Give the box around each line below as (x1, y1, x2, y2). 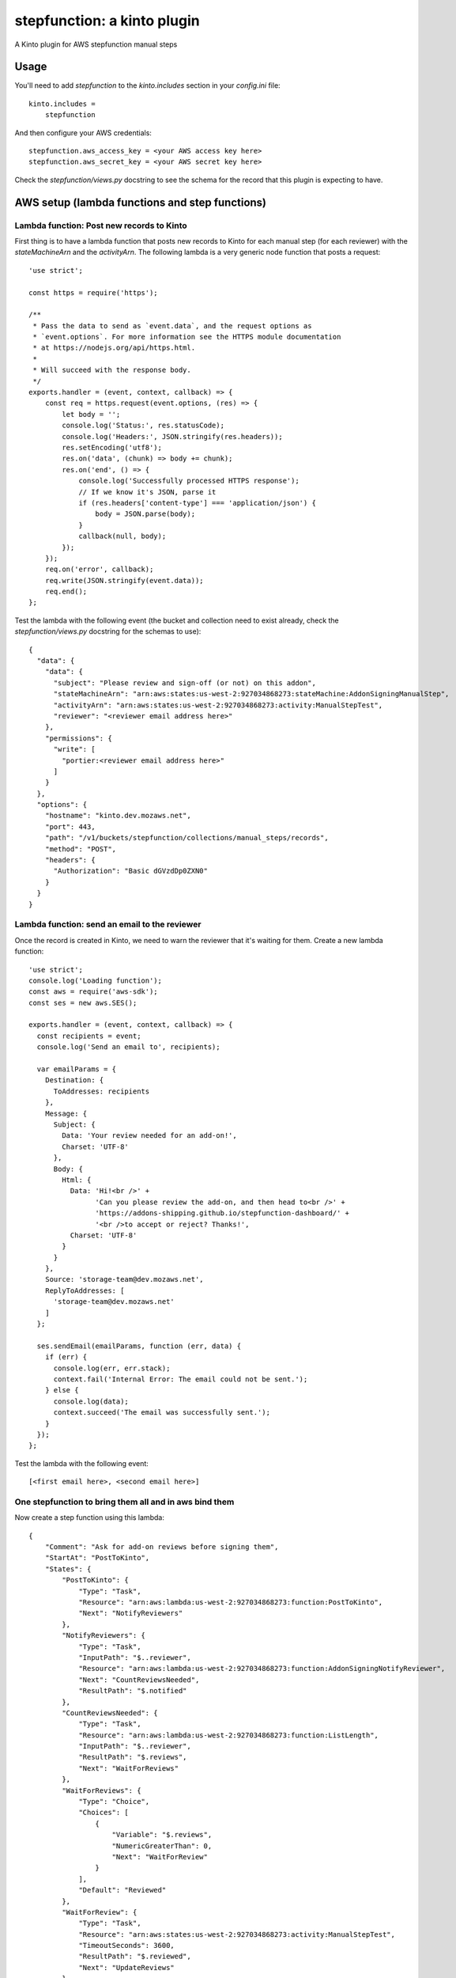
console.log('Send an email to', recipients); (36, 1043, 220, 1052)
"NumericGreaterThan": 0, (111, 1841, 213, 1851)
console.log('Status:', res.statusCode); (62, 421, 225, 430)
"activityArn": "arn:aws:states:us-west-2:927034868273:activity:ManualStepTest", (53, 700, 383, 710)
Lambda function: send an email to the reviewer (14, 919, 202, 930)
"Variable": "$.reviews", (111, 1830, 213, 1840)
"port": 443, (44, 822, 96, 831)
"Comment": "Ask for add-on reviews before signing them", (44, 1543, 279, 1552)
